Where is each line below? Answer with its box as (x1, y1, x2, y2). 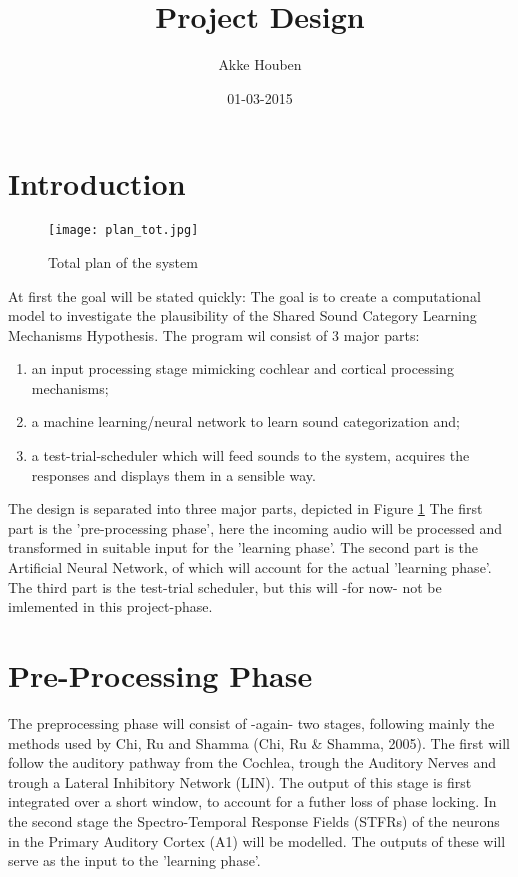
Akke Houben (218, 54, 302, 75)
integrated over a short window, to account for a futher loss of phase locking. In (8, 791, 497, 812)
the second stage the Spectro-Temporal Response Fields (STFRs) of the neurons (8, 810, 500, 831)
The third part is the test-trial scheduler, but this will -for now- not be (8, 576, 442, 597)
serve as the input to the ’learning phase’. (8, 850, 261, 871)
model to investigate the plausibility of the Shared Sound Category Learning (8, 305, 477, 326)
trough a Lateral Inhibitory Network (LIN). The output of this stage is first (8, 771, 472, 792)
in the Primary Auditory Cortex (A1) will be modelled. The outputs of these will (8, 830, 506, 851)
